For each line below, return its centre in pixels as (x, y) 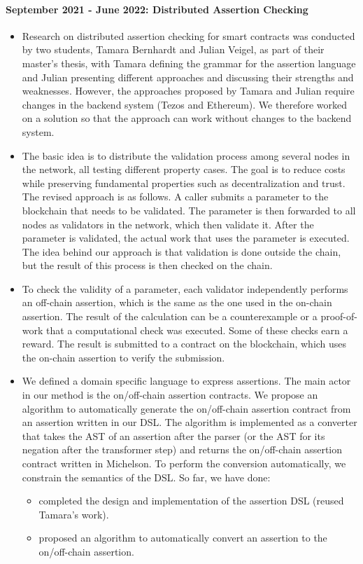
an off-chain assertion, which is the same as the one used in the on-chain (177, 302)
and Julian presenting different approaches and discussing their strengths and (188, 77)
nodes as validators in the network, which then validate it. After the (168, 224)
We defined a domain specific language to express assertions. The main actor (186, 381)
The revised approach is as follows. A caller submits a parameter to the (175, 197)
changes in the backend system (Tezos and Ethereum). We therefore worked (184, 104)
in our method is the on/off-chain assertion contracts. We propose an (170, 395)
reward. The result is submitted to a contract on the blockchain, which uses (184, 344)
